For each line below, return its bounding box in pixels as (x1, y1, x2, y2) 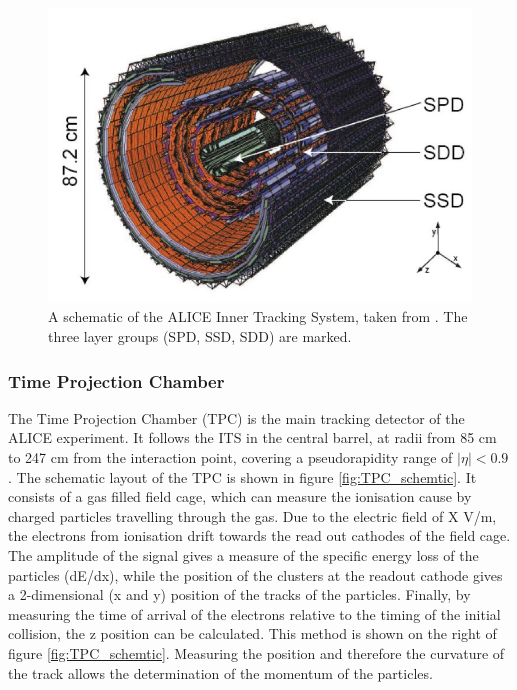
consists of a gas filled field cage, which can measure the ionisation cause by (8, 486, 472, 507)
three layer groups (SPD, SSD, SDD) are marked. (48, 326, 352, 347)
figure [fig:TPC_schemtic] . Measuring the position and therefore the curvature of (8, 643, 505, 663)
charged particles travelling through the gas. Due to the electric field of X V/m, (8, 505, 497, 526)
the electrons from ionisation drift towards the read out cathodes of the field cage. (8, 525, 511, 546)
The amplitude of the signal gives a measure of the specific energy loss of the (8, 545, 479, 566)
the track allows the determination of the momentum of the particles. (8, 662, 433, 683)
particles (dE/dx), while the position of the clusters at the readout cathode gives (8, 564, 503, 585)
